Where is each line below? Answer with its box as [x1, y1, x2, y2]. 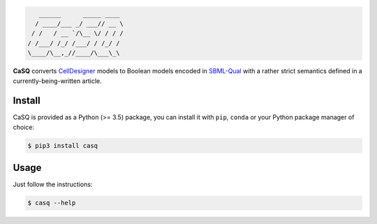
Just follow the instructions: [13, 180, 93, 188]
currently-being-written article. [13, 77, 103, 85]
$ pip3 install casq [27, 142, 98, 149]
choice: [13, 123, 35, 131]
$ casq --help [27, 199, 76, 207]
